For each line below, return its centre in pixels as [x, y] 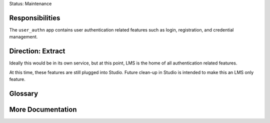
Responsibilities [35, 18]
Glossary [24, 93]
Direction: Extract [37, 51]
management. [23, 37]
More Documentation [43, 109]
